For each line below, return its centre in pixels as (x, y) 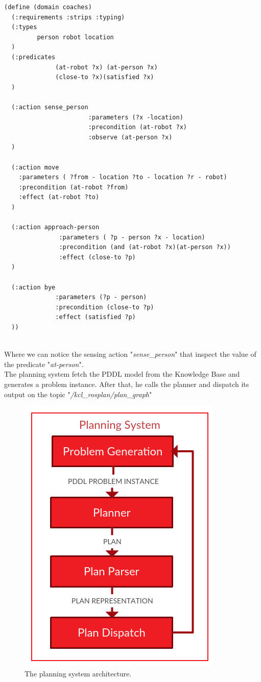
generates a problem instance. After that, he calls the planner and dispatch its (127, 384)
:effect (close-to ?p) (97, 257)
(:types (24, 27)
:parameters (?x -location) (136, 117)
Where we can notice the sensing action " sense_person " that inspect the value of (130, 354)
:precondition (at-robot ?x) (137, 127)
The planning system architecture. (78, 673)
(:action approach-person (55, 227)
